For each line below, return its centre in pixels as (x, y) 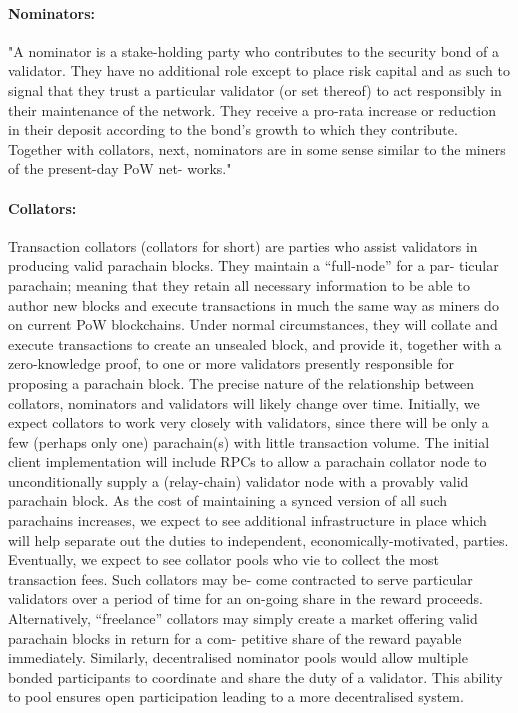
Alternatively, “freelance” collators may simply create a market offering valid (243, 618)
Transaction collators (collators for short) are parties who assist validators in (243, 245)
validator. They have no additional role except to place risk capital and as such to (259, 70)
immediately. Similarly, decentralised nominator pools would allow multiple (238, 657)
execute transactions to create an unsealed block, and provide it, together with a (255, 343)
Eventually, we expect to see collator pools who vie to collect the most (223, 559)
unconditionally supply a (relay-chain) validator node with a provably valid (238, 480)
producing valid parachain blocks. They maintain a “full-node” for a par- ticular (253, 265)
